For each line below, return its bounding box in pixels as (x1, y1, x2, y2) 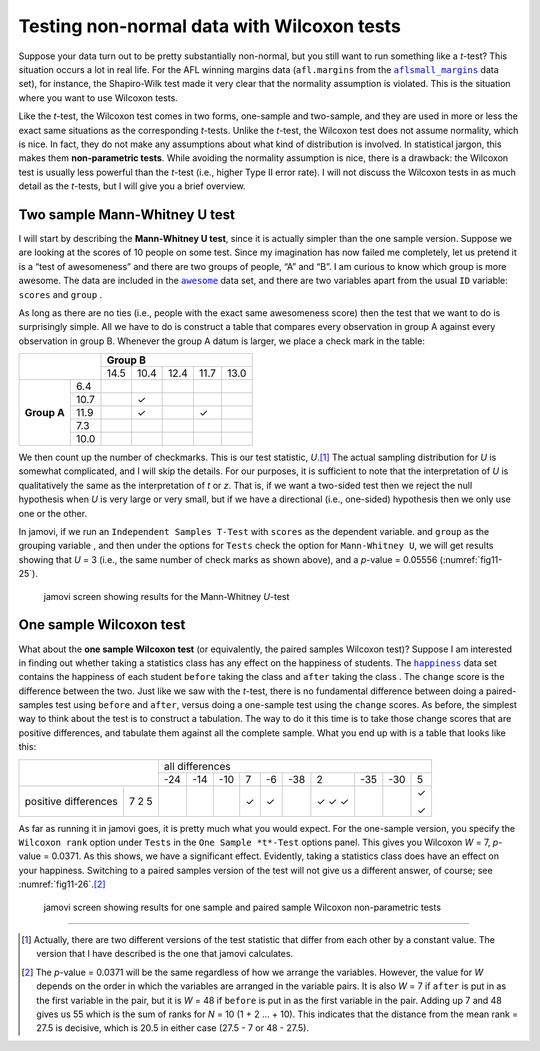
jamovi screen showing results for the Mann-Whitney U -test (43, 590, 290, 602)
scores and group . (18, 288, 103, 300)
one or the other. (18, 507, 88, 519)
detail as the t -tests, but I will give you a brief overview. (18, 180, 246, 192)
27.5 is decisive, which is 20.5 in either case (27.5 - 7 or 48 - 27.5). (36, 1022, 310, 1034)
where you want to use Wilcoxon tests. (18, 91, 179, 104)
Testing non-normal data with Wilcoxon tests (18, 15, 402, 37)
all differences (163, 759, 231, 773)
